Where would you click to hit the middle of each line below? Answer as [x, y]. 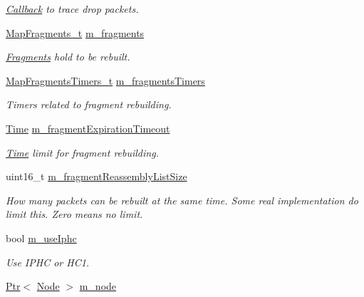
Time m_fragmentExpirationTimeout [88, 128]
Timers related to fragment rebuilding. [89, 104]
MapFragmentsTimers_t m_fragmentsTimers [105, 80]
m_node [98, 286]
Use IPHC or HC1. [48, 262]
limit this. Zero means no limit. [74, 214]
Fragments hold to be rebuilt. [68, 57]
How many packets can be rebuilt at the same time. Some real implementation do [182, 200]
